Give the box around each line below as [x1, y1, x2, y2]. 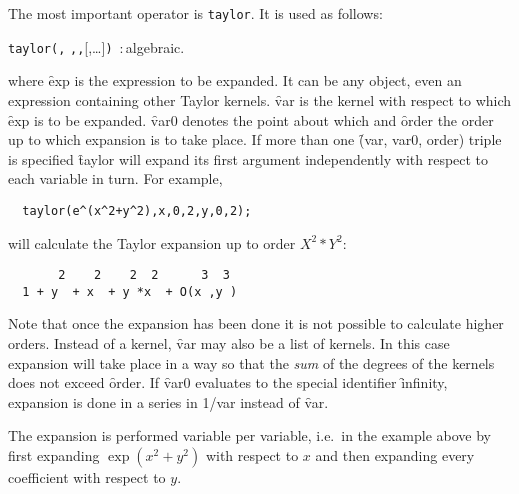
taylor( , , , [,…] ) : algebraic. [8, 36, 185, 57]
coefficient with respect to [8, 467, 166, 487]
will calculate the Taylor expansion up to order [8, 232, 296, 253]
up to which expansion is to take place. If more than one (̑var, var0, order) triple [8, 129, 502, 150]
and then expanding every [315, 445, 475, 465]
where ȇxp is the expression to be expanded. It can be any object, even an [8, 70, 462, 91]
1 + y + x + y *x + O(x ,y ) [22, 284, 238, 299]
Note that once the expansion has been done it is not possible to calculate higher [8, 313, 504, 334]
